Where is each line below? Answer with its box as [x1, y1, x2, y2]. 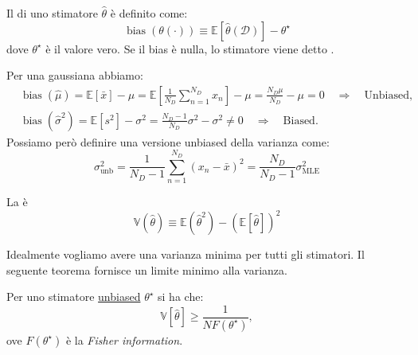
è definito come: [110, 5, 188, 21]
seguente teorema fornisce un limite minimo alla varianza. [6, 261, 287, 278]
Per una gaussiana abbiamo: [6, 67, 143, 84]
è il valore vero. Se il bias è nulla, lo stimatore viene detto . [45, 40, 334, 57]
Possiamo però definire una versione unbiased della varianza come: [6, 133, 330, 150]
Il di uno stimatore [6, 5, 98, 21]
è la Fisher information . [65, 331, 183, 348]
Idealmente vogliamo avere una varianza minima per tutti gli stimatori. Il [6, 246, 365, 263]
